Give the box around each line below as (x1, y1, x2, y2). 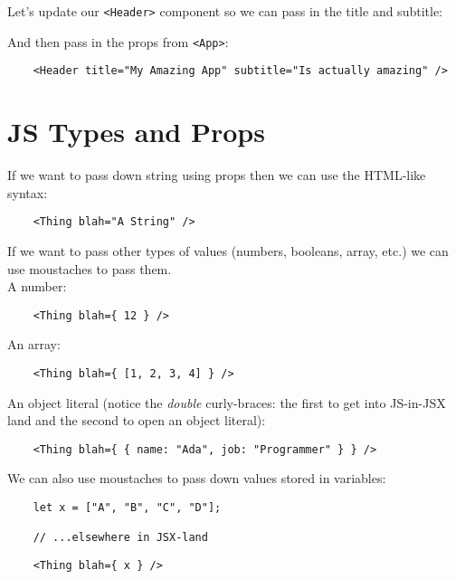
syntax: (7, 183, 48, 202)
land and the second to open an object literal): (7, 411, 266, 430)
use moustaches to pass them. (7, 259, 172, 278)
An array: (7, 335, 61, 354)
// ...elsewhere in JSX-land (33, 531, 208, 545)
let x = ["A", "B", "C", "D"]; (33, 501, 222, 515)
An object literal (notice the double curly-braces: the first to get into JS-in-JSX (7, 393, 446, 412)
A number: (7, 277, 67, 296)
